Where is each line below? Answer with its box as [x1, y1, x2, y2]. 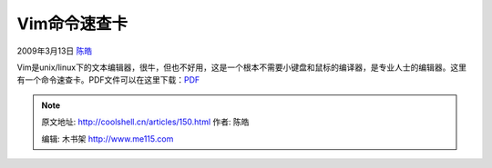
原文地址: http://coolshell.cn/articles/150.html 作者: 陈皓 [41, 116, 250, 127]
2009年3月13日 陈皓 [16, 45, 93, 56]
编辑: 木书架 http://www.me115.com [41, 133, 174, 144]
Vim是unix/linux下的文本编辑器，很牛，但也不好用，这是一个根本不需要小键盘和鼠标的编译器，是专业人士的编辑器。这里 [16, 62, 466, 73]
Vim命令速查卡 [16, 14, 128, 34]
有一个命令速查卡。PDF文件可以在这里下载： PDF [16, 74, 200, 85]
